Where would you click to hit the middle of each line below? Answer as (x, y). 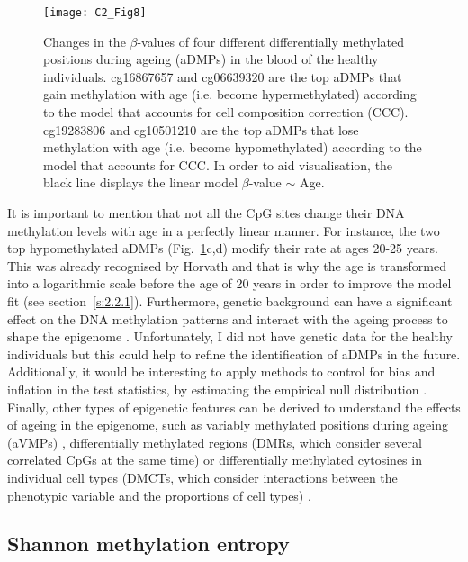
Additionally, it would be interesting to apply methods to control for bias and (221, 372)
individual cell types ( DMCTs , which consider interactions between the (202, 477)
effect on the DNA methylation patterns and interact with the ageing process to (228, 318)
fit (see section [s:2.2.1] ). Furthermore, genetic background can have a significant (230, 300)
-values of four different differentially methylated (270, 41)
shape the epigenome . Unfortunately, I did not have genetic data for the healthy (230, 336)
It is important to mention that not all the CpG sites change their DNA (206, 213)
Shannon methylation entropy (148, 544)
